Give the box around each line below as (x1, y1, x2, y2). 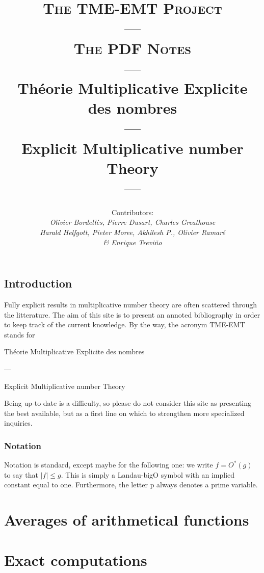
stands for (4, 329, 35, 340)
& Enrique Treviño (103, 237, 162, 247)
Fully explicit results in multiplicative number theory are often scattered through (4, 299, 257, 309)
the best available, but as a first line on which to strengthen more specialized (4, 407, 245, 418)
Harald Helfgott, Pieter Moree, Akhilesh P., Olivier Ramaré (40, 227, 225, 237)
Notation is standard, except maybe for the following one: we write (4, 459, 213, 470)
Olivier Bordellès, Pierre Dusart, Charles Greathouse (49, 217, 216, 227)
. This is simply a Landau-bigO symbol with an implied (61, 469, 235, 480)
